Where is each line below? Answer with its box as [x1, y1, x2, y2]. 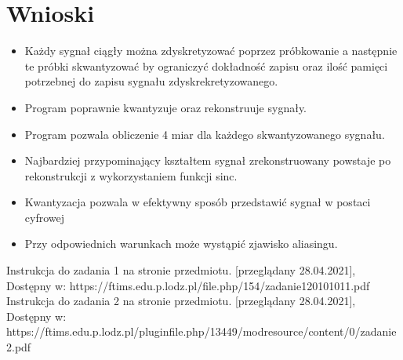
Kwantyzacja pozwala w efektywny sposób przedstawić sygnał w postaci [24, 194, 371, 210]
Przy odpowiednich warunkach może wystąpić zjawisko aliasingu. [24, 235, 338, 252]
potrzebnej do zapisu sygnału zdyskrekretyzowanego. [24, 73, 278, 89]
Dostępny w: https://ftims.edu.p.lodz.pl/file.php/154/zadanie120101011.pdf [6, 277, 370, 293]
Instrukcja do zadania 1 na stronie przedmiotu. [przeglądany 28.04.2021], [6, 262, 356, 278]
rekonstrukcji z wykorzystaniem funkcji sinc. [24, 167, 238, 184]
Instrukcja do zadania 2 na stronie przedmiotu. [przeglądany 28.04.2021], [6, 293, 356, 309]
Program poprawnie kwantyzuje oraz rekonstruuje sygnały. [24, 99, 307, 115]
